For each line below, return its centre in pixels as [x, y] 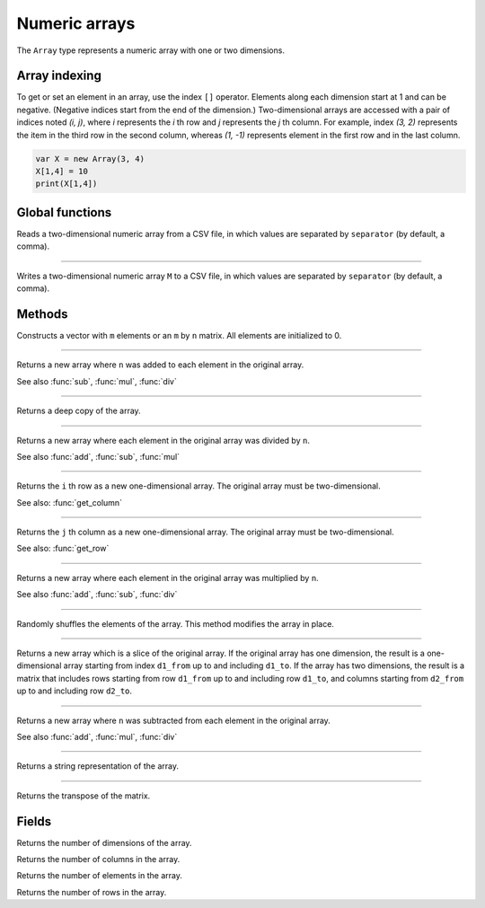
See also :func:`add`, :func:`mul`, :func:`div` [97, 737]
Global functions [64, 212]
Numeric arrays [76, 23]
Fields [34, 821]
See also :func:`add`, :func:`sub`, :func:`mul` [98, 456]
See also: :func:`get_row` [63, 549]
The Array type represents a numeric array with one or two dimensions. [150, 50]
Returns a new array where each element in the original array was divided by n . [163, 440]
